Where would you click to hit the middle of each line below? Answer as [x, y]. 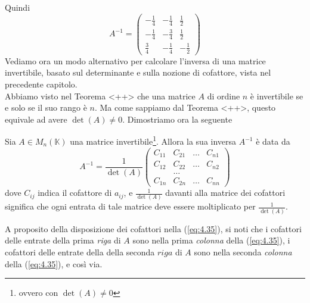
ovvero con [38, 293]
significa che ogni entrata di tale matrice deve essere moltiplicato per [130, 206]
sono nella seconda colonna [243, 252]
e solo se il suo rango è [46, 107]
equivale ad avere [36, 119]
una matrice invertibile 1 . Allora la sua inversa [153, 140]
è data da [273, 141]
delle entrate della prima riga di [63, 240]
